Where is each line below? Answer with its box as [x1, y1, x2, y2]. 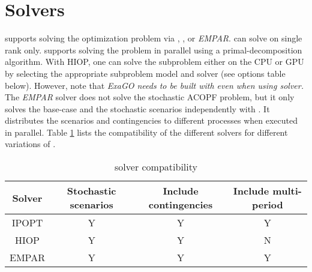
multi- [272, 184, 302, 198]
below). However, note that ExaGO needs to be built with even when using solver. [5, 79, 304, 91]
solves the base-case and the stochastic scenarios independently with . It [5, 102, 270, 115]
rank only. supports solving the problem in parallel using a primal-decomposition [5, 43, 302, 56]
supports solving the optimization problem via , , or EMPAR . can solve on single [5, 32, 302, 44]
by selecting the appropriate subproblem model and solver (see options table [5, 67, 286, 79]
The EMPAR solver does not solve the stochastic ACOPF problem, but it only [5, 91, 295, 103]
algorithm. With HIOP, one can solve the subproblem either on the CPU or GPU [5, 55, 304, 68]
